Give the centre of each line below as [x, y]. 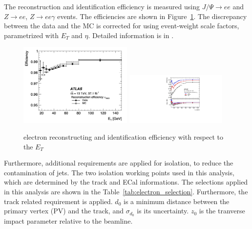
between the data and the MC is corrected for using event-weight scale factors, [122, 26]
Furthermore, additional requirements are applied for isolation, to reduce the [119, 163]
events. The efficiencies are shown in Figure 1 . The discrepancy [152, 16]
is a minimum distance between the [176, 201]
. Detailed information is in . [131, 35]
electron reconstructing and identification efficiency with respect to [124, 137]
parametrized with [31, 35]
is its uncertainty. [163, 211]
